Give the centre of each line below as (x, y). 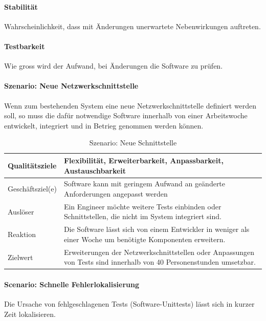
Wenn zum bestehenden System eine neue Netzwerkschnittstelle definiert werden (130, 105)
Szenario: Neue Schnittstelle (133, 143)
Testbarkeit (25, 46)
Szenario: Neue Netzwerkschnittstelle (71, 86)
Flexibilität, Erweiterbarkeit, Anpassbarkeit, (143, 160)
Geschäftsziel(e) (32, 189)
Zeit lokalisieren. (30, 314)
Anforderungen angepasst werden (116, 193)
